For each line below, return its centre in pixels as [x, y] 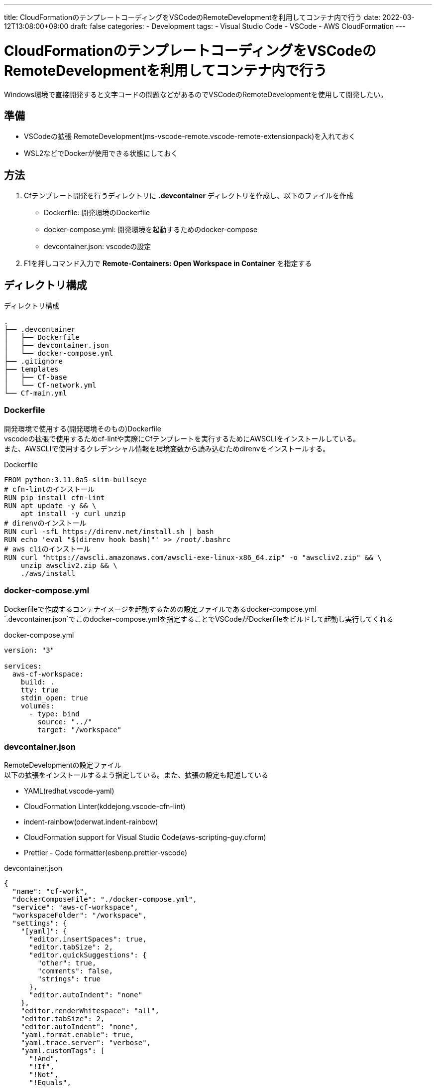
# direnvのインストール [45, 523]
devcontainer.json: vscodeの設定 [98, 247]
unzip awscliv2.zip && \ [69, 565]
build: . [38, 682]
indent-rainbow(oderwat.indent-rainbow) [91, 822]
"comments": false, [75, 971]
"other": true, [67, 963]
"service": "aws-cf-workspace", [75, 907]
